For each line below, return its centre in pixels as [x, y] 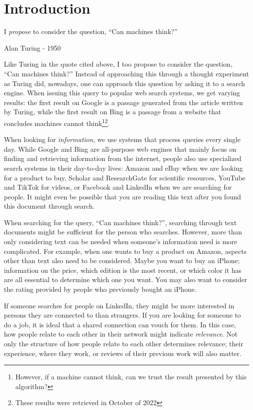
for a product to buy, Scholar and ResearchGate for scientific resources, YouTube [125, 177]
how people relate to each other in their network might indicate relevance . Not [121, 334]
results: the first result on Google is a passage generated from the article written [124, 102]
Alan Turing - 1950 [32, 47]
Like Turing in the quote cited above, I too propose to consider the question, [118, 64]
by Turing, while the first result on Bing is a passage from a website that [113, 112]
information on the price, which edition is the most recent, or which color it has [123, 270]
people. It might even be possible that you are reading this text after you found [123, 196]
